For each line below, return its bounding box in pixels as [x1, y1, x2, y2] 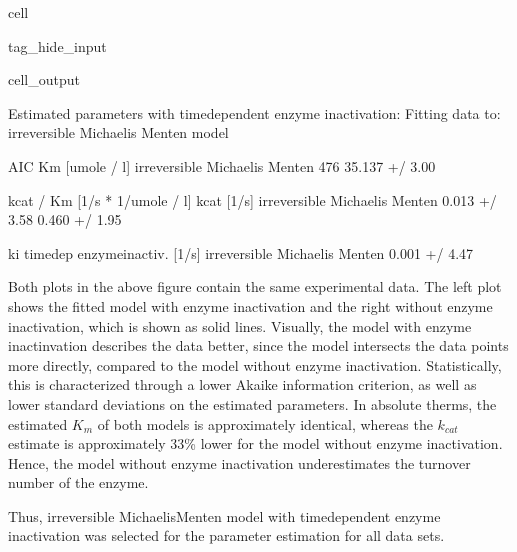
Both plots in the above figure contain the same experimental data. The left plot [8, 276, 502, 297]
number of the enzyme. [8, 472, 149, 493]
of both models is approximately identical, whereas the [97, 413, 433, 434]
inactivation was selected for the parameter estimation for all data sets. [8, 525, 445, 546]
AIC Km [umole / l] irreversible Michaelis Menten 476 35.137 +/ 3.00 [8, 155, 436, 176]
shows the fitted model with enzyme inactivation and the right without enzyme [8, 295, 493, 316]
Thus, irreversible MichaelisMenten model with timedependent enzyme [8, 505, 441, 526]
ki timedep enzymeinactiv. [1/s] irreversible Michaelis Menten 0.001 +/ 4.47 [8, 242, 474, 263]
